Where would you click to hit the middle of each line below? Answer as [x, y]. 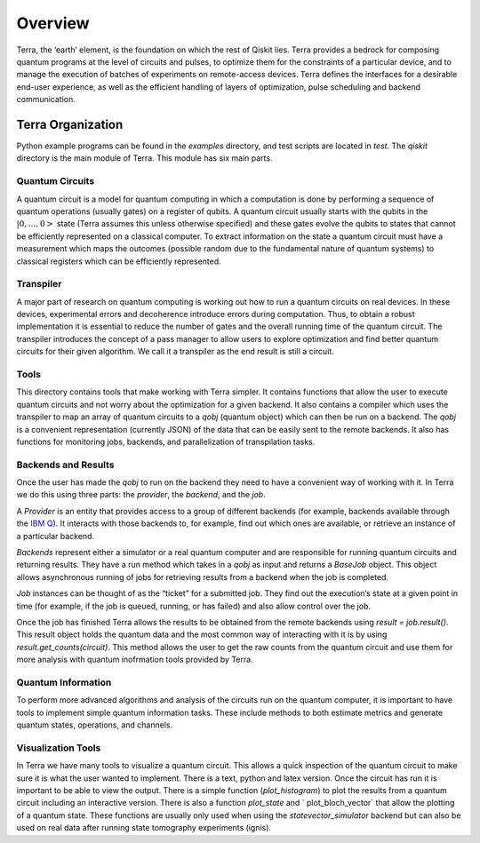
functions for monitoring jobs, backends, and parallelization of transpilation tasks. [166, 441]
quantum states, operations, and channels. [95, 725]
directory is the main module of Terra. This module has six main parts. [144, 158]
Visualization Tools [59, 748]
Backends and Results [65, 465]
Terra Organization [70, 124]
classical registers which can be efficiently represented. [119, 261]
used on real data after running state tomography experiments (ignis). [144, 828]
